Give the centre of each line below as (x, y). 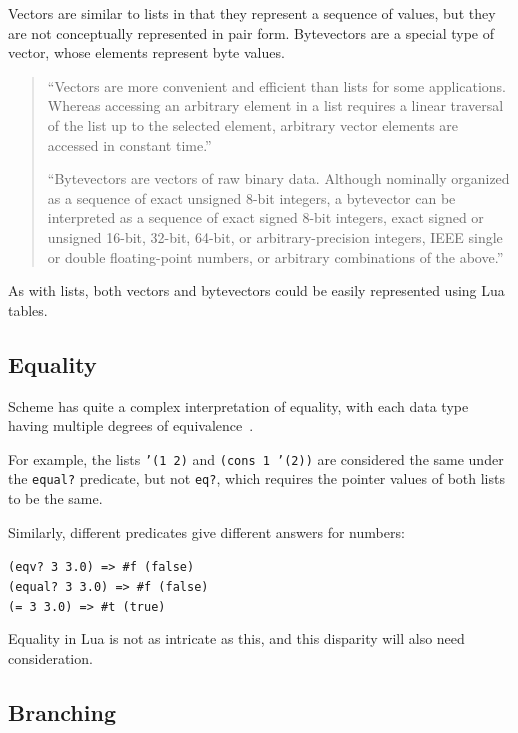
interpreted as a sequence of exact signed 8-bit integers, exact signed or (265, 217)
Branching (62, 711)
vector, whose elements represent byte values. (146, 52)
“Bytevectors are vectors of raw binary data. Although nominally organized (278, 178)
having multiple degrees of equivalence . (131, 425)
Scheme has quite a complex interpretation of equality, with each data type (238, 405)
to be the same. (55, 498)
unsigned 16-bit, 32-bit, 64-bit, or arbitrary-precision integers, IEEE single (275, 236)
